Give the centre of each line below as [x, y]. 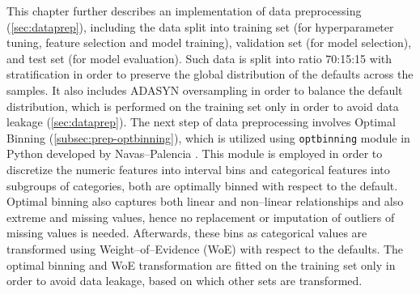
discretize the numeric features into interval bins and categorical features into [198, 169]
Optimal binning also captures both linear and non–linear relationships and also [205, 201]
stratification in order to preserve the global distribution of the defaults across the [210, 74]
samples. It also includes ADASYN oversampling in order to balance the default [205, 89]
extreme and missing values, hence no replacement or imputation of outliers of [201, 217]
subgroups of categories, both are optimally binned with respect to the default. [202, 185]
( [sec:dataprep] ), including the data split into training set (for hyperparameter [200, 26]
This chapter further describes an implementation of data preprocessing [184, 11]
